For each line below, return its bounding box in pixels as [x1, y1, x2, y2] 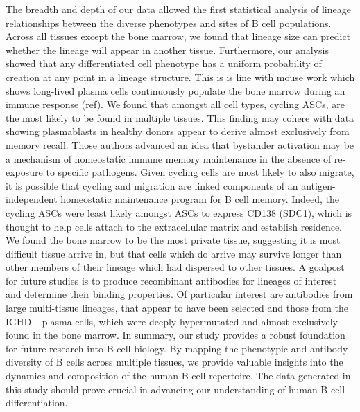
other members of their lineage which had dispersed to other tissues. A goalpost [6, 260, 345, 274]
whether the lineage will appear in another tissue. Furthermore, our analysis [6, 42, 329, 57]
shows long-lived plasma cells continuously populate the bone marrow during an [6, 83, 345, 98]
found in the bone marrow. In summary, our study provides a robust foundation [6, 328, 345, 342]
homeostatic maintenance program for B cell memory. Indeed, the [60, 192, 340, 206]
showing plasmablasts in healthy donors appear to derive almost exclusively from [6, 124, 350, 138]
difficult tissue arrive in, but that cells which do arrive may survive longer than [6, 246, 342, 260]
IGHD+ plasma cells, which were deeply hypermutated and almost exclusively [6, 314, 338, 328]
